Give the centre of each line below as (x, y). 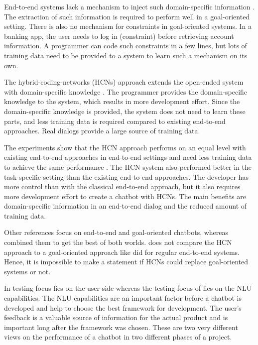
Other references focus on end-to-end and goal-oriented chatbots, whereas (116, 232)
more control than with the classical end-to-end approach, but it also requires (122, 186)
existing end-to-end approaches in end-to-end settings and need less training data (128, 157)
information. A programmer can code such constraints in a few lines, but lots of (126, 46)
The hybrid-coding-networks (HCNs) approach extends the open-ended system (124, 82)
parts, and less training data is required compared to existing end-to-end (115, 121)
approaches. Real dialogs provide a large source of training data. (102, 131)
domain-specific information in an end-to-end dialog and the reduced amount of (126, 206)
